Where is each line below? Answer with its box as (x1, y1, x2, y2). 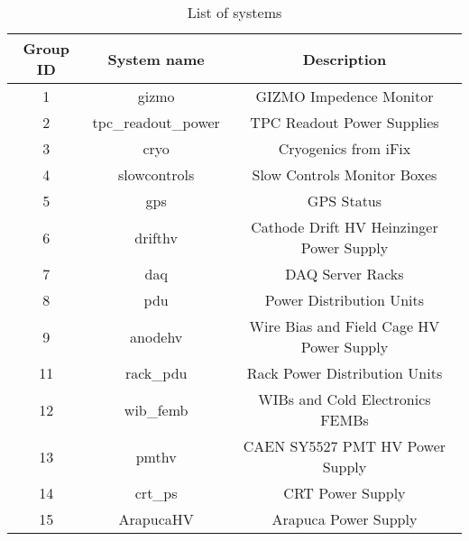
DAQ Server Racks (285, 263, 404, 284)
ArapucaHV (118, 509, 194, 529)
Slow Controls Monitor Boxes (252, 164, 437, 185)
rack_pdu (124, 362, 188, 383)
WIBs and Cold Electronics (258, 389, 431, 409)
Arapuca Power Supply (271, 509, 418, 529)
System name (107, 48, 205, 69)
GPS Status (307, 190, 382, 211)
